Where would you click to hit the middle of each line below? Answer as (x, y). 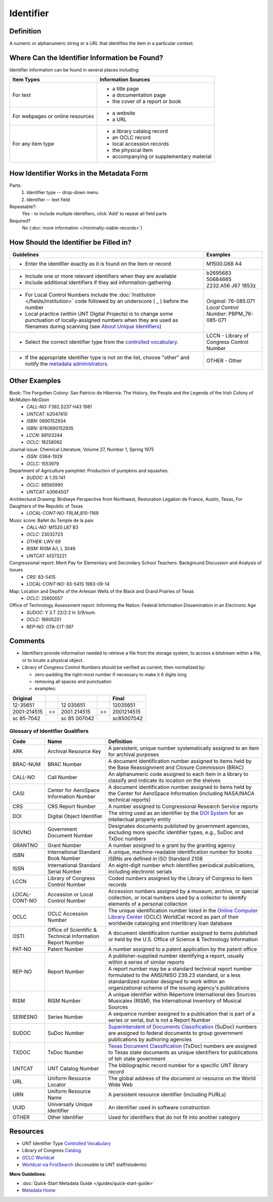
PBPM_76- (241, 314)
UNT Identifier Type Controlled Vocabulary (66, 1143)
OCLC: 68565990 (45, 485)
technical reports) (129, 799)
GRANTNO (25, 845)
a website (124, 113)
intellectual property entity (140, 819)
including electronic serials (140, 871)
